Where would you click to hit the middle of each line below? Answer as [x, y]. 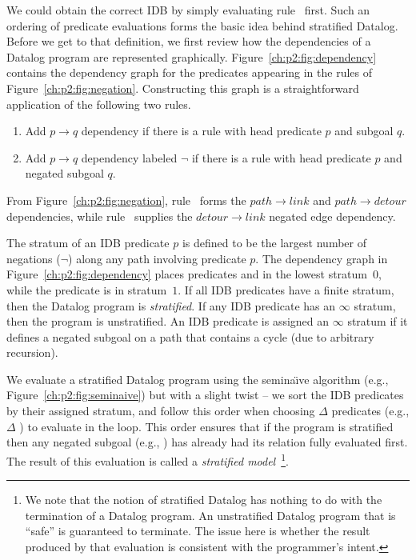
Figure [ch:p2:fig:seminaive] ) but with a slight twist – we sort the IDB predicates [205, 395]
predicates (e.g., [370, 411]
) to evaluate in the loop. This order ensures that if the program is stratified [206, 426]
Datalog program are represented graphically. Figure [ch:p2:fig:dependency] [192, 56]
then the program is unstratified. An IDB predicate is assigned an [168, 321]
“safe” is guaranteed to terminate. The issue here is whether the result [198, 531]
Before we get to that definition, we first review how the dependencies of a [189, 41]
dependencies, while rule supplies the [100, 216]
